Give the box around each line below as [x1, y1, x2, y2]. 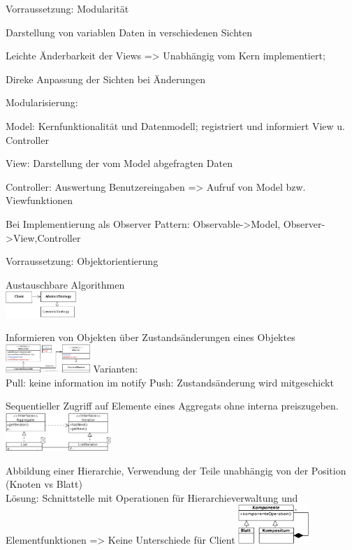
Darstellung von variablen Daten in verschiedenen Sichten [6, 24, 253, 39]
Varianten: [93, 361, 138, 376]
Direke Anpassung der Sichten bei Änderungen [6, 71, 205, 86]
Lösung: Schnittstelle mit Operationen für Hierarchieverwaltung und [6, 490, 298, 505]
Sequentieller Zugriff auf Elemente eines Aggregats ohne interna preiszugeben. [6, 398, 339, 413]
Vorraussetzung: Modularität [6, 1, 129, 15]
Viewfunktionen [6, 193, 73, 208]
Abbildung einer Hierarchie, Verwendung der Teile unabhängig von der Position [6, 463, 346, 477]
